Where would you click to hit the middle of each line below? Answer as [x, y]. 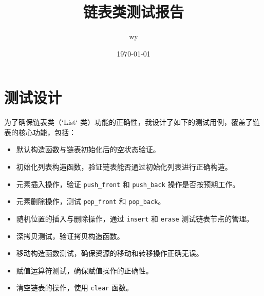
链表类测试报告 [133, 12]
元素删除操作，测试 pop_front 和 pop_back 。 [91, 201]
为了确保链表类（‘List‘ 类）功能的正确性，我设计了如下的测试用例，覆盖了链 [132, 122]
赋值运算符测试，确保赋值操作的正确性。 [84, 270]
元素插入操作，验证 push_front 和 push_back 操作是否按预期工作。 [128, 184]
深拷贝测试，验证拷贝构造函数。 [70, 236]
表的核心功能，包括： [40, 132]
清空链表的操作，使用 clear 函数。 [74, 288]
